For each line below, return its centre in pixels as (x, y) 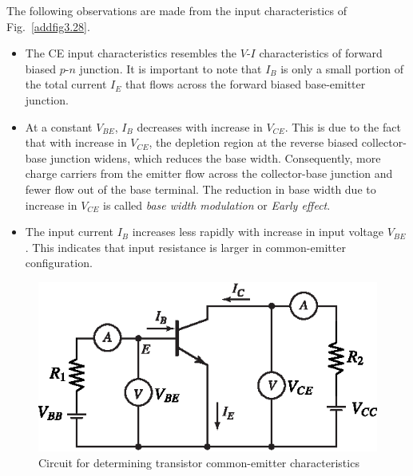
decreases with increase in (200, 126)
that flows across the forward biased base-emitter (245, 84)
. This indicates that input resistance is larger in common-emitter (185, 247)
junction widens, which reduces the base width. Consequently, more (215, 157)
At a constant (59, 126)
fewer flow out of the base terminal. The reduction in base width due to (201, 189)
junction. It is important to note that (171, 68)
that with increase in (76, 142)
